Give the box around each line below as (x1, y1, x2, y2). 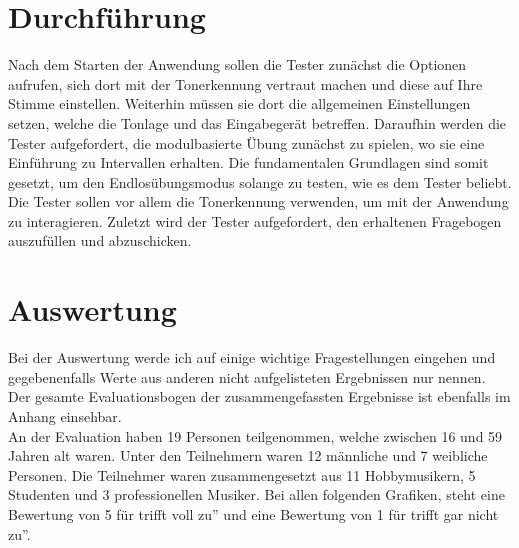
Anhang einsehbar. (8, 405, 122, 426)
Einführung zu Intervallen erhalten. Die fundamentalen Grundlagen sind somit (8, 152, 489, 173)
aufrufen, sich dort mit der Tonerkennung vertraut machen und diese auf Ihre (8, 73, 483, 94)
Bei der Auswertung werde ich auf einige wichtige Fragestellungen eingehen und (8, 347, 496, 368)
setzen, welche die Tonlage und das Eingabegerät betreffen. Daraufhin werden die (8, 112, 507, 133)
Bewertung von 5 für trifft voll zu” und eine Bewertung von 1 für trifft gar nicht (8, 503, 499, 524)
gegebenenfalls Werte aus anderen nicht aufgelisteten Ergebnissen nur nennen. (8, 366, 486, 387)
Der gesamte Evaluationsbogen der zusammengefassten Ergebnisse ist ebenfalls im (8, 386, 511, 407)
